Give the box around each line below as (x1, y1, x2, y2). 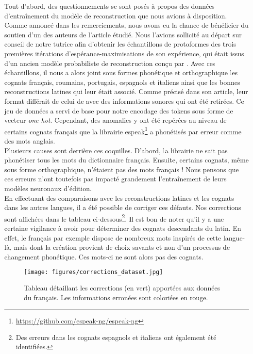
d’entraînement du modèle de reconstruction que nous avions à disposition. (4, 10, 227, 20)
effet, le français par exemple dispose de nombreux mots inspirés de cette (4, 232, 221, 242)
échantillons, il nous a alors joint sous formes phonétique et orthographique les (4, 67, 238, 78)
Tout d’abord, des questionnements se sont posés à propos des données (4, 1, 215, 11)
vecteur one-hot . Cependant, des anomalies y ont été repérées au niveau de (4, 115, 227, 125)
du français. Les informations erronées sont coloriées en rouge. (24, 292, 208, 302)
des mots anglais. (4, 135, 55, 145)
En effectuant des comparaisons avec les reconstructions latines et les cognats (4, 193, 234, 203)
